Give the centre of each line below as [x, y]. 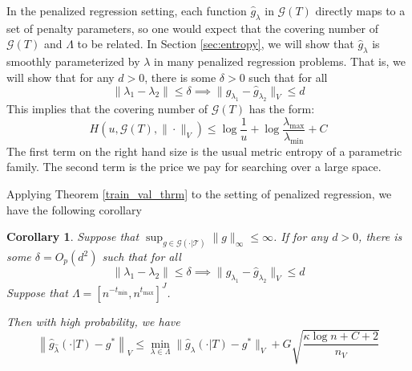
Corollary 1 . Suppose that [73, 236]
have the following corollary [74, 209]
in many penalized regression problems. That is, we [280, 61]
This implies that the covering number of [107, 109]
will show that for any [61, 77]
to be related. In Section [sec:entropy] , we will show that [216, 44]
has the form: [282, 109]
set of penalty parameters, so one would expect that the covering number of [192, 28]
